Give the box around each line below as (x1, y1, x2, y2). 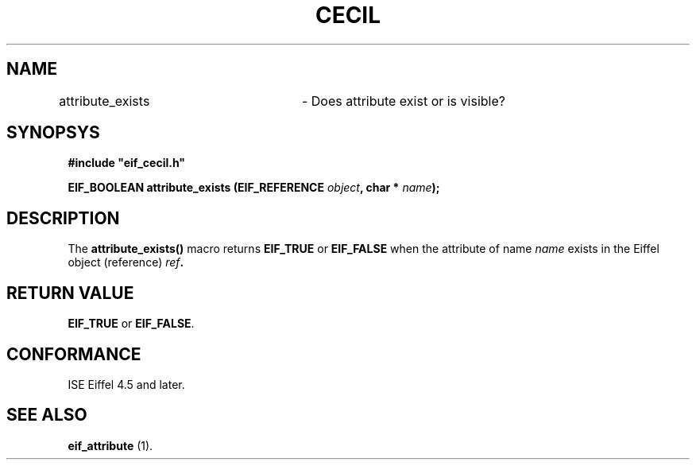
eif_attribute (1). (68, 438, 153, 452)
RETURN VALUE (6, 282, 134, 303)
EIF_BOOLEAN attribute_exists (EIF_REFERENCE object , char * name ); (68, 181, 440, 195)
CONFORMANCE (6, 344, 141, 364)
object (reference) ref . (68, 255, 184, 270)
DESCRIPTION (6, 208, 120, 228)
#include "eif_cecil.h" (68, 156, 186, 170)
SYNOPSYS (6, 122, 100, 143)
